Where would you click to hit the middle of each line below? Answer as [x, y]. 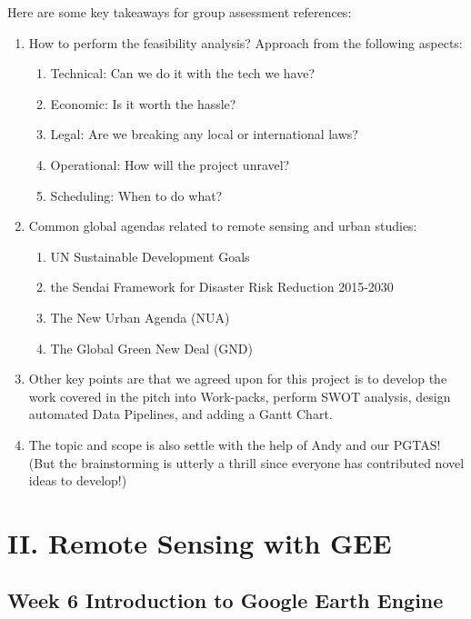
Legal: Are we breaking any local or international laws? [204, 134]
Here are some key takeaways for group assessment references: [180, 12]
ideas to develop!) [78, 480]
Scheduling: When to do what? [136, 195]
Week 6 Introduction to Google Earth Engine [225, 600]
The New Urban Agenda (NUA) [140, 317]
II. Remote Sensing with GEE [200, 542]
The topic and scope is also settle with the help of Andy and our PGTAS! [235, 444]
